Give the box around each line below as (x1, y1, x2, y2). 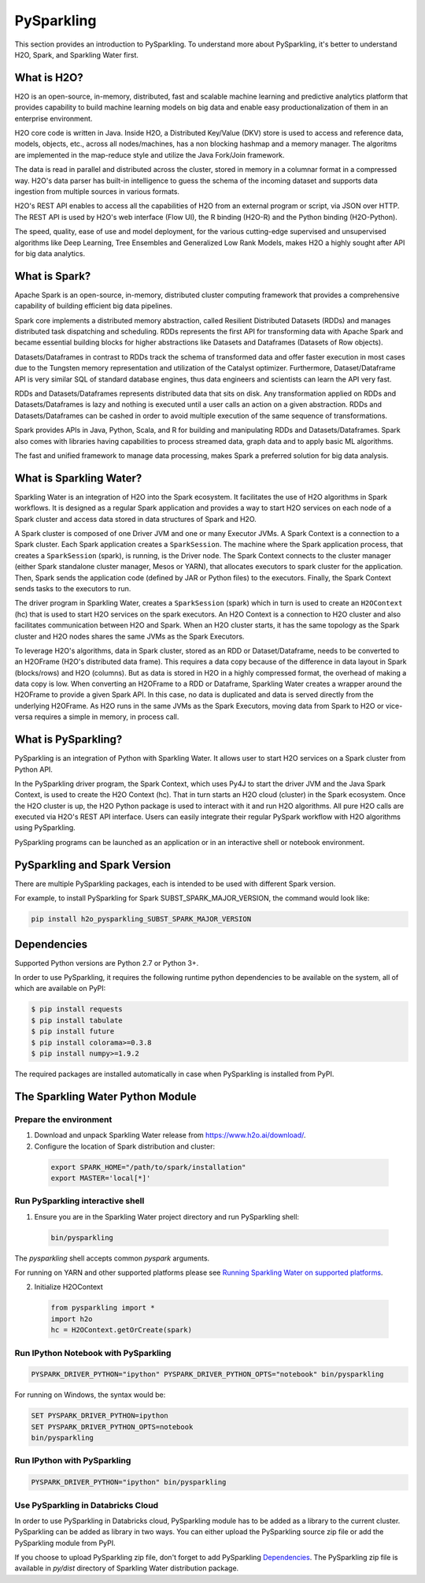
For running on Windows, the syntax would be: (14, 1390, 166, 1399)
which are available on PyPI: (14, 984, 106, 993)
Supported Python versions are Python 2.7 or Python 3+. (14, 958, 199, 967)
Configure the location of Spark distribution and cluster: (34, 1142, 216, 1151)
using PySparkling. (14, 823, 76, 832)
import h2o (50, 1314, 93, 1324)
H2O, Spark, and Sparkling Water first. (14, 50, 139, 59)
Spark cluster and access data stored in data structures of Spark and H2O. (14, 514, 257, 523)
